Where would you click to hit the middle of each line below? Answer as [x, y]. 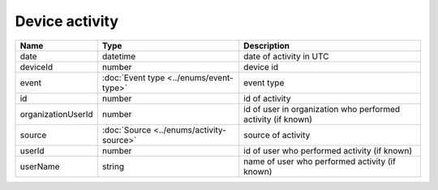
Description [267, 45]
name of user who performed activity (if [320, 161]
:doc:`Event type [133, 77]
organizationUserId [56, 114]
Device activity [67, 21]
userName [40, 166]
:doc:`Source [127, 130]
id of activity [267, 98]
